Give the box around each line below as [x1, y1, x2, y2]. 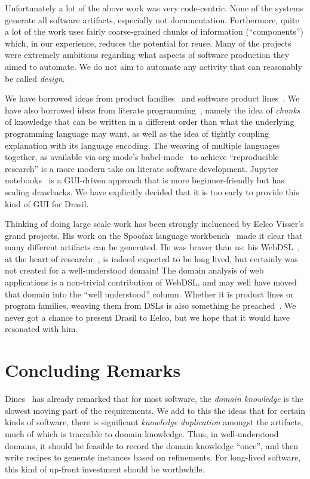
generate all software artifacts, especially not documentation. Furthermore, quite [5, 13, 299, 26]
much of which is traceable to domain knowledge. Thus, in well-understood [5, 427, 279, 440]
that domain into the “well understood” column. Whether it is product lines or [5, 287, 294, 300]
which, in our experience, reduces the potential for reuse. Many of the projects [5, 36, 291, 49]
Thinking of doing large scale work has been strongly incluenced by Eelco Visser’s [5, 217, 304, 230]
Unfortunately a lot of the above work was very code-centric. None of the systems [5, 2, 304, 14]
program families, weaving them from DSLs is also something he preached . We [5, 299, 296, 312]
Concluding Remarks [5, 358, 181, 382]
